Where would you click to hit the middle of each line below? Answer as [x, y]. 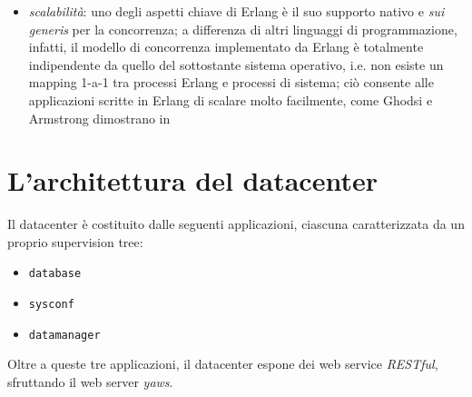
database [55, 274]
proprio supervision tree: [75, 241]
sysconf [51, 305]
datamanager [64, 335]
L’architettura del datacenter [192, 180]
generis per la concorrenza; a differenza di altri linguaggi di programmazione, [243, 29]
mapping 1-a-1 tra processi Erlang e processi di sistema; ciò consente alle [231, 82]
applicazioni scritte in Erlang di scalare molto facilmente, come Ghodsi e [231, 99]
